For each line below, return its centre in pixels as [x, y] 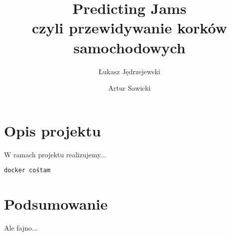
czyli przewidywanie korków [129, 28]
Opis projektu [53, 130]
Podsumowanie [56, 204]
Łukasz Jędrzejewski [129, 71]
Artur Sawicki [129, 88]
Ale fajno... [21, 228]
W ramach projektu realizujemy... [55, 154]
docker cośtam [27, 171]
